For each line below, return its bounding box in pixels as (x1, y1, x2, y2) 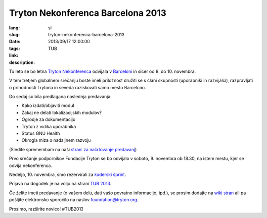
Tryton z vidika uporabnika (21, 123, 76, 129)
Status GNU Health (21, 130, 60, 136)
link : (9, 53, 19, 58)
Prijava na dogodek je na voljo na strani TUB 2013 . (9, 181, 112, 187)
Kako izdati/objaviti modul (21, 103, 74, 109)
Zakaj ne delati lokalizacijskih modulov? (21, 109, 102, 115)
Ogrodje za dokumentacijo (21, 116, 76, 122)
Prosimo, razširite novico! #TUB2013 (9, 206, 84, 212)
